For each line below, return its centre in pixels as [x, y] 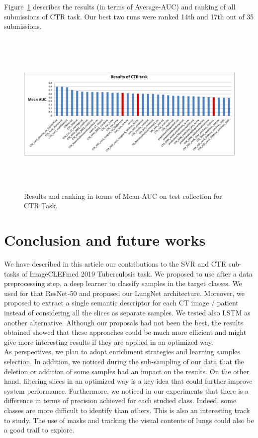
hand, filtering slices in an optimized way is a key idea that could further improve [128, 381]
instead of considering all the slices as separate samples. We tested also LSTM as [127, 313]
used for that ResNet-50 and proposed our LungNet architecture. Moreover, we [124, 293]
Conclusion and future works [105, 240]
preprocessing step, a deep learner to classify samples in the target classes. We [123, 283]
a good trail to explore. [39, 430]
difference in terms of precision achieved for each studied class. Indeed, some [120, 400]
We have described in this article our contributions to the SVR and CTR [115, 264]
